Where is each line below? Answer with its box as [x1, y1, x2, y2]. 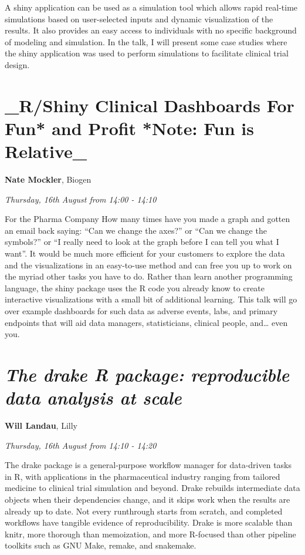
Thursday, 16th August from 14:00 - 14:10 [5, 193, 157, 205]
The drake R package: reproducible [5, 362, 290, 386]
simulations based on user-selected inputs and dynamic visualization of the [5, 12, 273, 25]
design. [5, 58, 30, 70]
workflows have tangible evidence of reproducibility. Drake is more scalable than [5, 516, 293, 529]
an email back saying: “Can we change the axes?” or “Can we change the [5, 224, 267, 236]
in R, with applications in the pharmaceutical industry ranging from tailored [5, 470, 280, 482]
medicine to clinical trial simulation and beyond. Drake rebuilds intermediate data [5, 482, 300, 494]
